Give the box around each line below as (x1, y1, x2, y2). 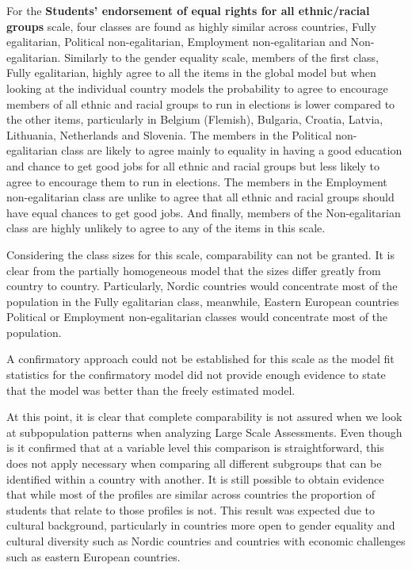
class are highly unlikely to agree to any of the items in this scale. (6, 220, 326, 236)
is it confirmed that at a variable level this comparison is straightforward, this (6, 439, 384, 456)
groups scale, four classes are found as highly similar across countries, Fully (6, 17, 376, 34)
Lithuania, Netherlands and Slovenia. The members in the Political (6, 126, 332, 143)
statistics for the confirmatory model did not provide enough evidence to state (6, 366, 386, 383)
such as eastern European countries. (6, 548, 181, 564)
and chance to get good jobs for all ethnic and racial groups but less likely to (6, 157, 380, 174)
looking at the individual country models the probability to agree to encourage (6, 79, 388, 96)
